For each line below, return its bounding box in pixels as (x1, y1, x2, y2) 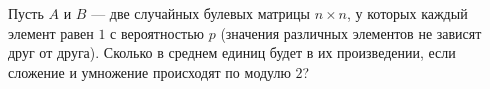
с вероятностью (110, 22, 205, 43)
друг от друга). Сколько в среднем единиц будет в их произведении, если (8, 42, 456, 63)
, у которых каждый (347, 3, 468, 23)
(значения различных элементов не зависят (220, 22, 482, 43)
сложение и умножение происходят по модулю (8, 61, 291, 82)
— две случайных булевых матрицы (91, 3, 310, 23)
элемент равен (8, 22, 94, 43)
